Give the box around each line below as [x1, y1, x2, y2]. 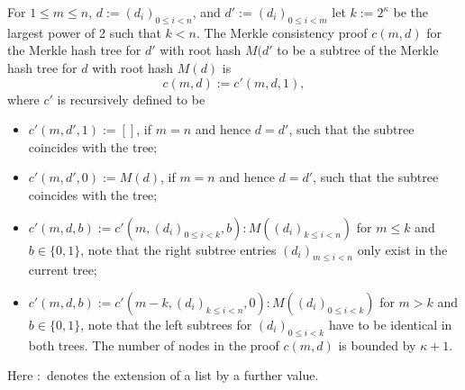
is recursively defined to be [57, 89, 205, 108]
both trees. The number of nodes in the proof [28, 335, 279, 354]
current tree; [28, 260, 97, 279]
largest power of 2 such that [7, 23, 161, 41]
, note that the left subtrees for [80, 314, 252, 333]
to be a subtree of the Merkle [277, 41, 439, 59]
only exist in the [357, 240, 448, 258]
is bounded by [338, 335, 416, 354]
